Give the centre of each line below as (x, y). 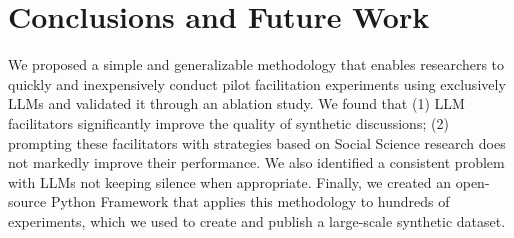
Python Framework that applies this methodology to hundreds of (250, 201)
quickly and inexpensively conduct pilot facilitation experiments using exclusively (257, 83)
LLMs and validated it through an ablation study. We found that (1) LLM (236, 103)
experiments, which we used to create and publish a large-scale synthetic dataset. (257, 220)
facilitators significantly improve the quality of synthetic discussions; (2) (228, 122)
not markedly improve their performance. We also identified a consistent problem (256, 162)
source (27, 201)
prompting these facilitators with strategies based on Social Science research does (257, 142)
